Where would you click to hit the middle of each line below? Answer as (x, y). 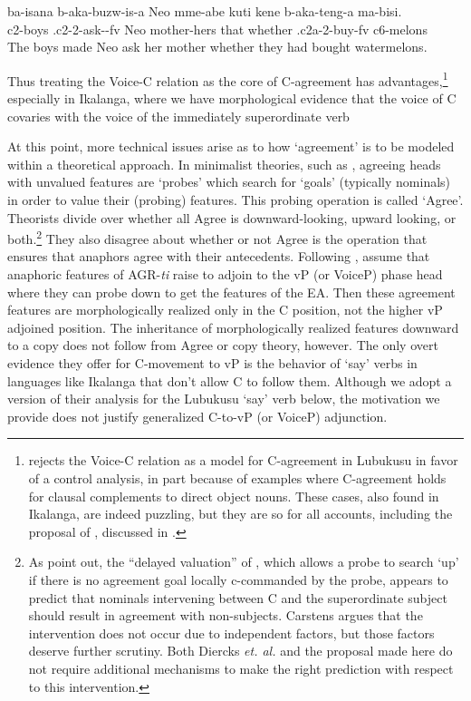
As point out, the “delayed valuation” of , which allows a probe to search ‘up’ (244, 562)
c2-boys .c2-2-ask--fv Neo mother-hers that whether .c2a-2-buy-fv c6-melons (217, 29)
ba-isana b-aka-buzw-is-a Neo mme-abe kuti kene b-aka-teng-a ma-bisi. (205, 11)
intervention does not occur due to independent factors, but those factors (231, 633)
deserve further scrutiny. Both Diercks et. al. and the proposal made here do (240, 651)
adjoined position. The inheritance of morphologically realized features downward (233, 327)
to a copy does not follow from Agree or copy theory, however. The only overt (223, 345)
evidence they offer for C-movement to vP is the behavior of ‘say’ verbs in (212, 363)
